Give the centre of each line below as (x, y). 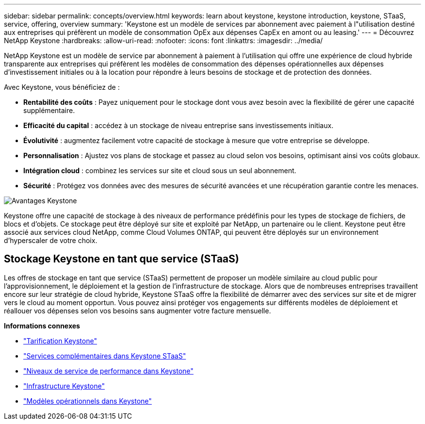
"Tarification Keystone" (60, 341)
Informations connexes (42, 326)
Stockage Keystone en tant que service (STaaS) (122, 259)
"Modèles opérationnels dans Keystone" (88, 401)
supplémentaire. (49, 110)
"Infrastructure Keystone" (64, 386)
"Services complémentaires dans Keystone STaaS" (105, 356)
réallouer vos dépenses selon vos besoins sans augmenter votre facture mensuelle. (138, 310)
